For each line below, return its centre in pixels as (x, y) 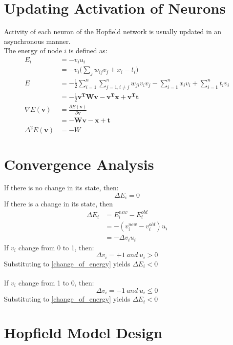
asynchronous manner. (37, 41)
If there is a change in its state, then (59, 204)
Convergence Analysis (79, 164)
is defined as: (88, 51)
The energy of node (33, 51)
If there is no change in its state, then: (61, 188)
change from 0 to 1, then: (56, 247)
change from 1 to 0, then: (56, 283)
